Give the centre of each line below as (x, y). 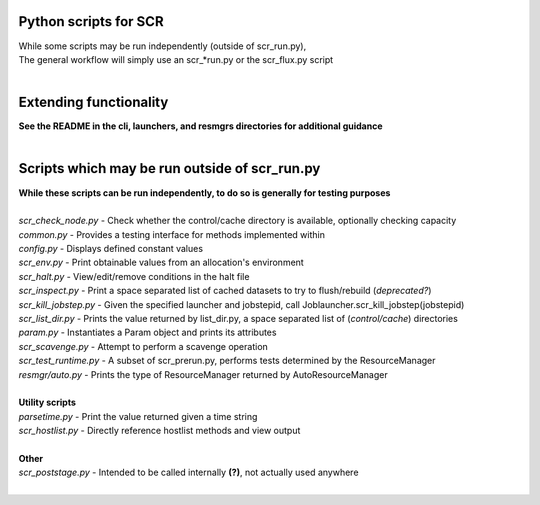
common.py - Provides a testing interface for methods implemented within (171, 234)
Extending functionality (93, 102)
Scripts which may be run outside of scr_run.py (169, 168)
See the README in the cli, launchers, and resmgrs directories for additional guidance (201, 126)
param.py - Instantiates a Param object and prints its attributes (147, 332)
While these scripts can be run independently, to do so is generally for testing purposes (204, 192)
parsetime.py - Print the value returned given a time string (138, 416)
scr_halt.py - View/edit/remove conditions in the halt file (134, 276)
